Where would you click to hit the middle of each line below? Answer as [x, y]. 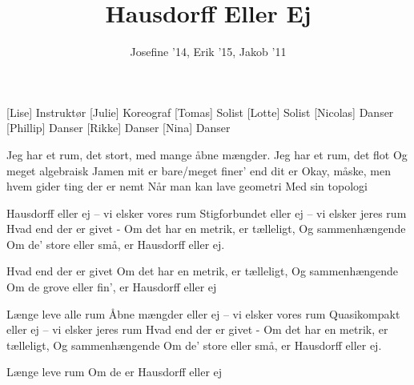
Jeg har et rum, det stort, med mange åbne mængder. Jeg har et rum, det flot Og [207, 154]
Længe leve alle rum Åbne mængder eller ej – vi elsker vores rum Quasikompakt [203, 313]
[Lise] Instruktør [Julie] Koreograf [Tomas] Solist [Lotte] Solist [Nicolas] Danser [200, 112]
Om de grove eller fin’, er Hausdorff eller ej [112, 287]
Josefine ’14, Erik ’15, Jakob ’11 [208, 52]
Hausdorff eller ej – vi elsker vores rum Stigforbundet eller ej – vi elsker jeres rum [207, 213]
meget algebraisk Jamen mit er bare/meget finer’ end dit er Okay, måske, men [199, 170]
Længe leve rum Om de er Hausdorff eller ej [115, 372]
